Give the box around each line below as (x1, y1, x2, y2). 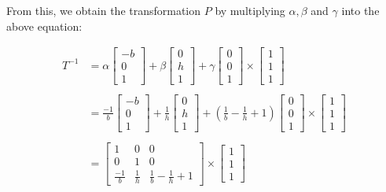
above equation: (6, 17, 83, 34)
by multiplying (215, 2, 285, 18)
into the (341, 2, 380, 18)
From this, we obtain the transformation (6, 2, 201, 18)
